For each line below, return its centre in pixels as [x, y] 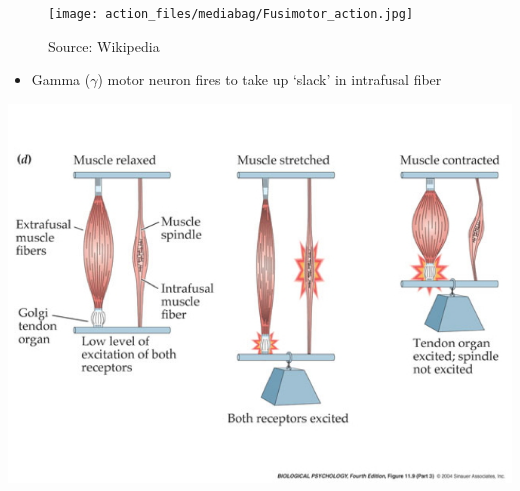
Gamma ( [61, 79]
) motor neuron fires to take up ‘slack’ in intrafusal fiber [269, 79]
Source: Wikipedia [104, 45]
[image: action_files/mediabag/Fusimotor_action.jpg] [231, 14]
